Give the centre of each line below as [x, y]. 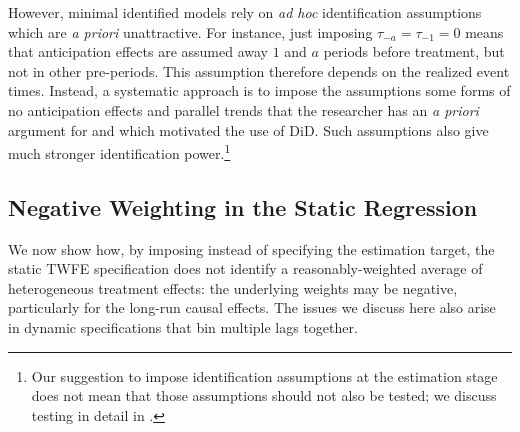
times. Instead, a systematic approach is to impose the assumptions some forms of [259, 90]
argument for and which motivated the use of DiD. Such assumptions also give [248, 129]
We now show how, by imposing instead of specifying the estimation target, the [251, 248]
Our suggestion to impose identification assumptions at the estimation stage [264, 375]
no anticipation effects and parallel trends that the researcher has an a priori [243, 109]
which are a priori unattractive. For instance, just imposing [190, 31]
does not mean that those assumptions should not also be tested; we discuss [264, 395]
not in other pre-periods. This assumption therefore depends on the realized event [259, 70]
